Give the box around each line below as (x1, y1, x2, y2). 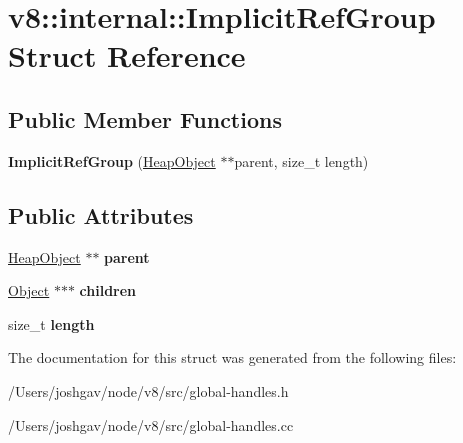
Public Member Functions (8, 103, 282, 134)
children (79, 280, 137, 301)
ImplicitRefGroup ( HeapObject (8, 150, 216, 171)
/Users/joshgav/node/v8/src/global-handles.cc (8, 414, 294, 435)
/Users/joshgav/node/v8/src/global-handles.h (8, 380, 289, 401)
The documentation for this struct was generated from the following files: (8, 347, 457, 368)
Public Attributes (8, 199, 194, 230)
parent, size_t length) (234, 150, 369, 171)
